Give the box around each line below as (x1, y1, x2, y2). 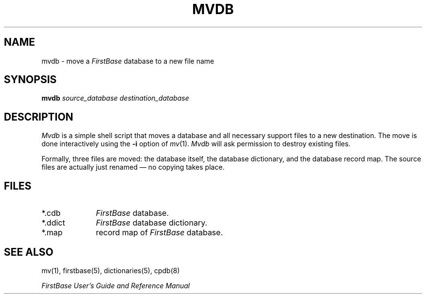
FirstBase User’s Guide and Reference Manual (41, 281, 190, 290)
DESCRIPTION (4, 110, 73, 123)
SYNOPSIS (4, 73, 57, 86)
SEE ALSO (4, 245, 53, 258)
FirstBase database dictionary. (96, 218, 208, 228)
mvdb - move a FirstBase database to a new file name (41, 56, 214, 65)
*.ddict (41, 218, 65, 228)
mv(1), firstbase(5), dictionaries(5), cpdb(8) (41, 266, 180, 275)
